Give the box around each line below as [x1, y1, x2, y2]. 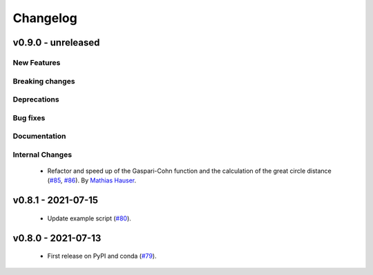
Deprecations [12, 95, 59, 104]
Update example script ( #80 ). [47, 214, 131, 222]
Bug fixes [12, 113, 46, 122]
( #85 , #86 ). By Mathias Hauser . [47, 176, 137, 184]
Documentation [12, 131, 66, 141]
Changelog [12, 10, 77, 26]
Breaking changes [12, 76, 75, 86]
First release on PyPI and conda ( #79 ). [47, 252, 157, 260]
